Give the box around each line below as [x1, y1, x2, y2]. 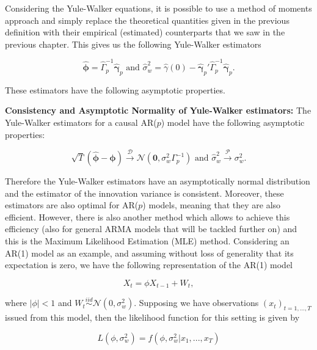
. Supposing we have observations [134, 296, 259, 309]
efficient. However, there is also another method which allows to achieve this [5, 210, 290, 223]
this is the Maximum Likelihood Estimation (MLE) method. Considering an [5, 235, 290, 247]
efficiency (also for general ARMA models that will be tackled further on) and [5, 222, 297, 235]
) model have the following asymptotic [161, 116, 305, 129]
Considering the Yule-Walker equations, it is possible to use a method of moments [5, 2, 312, 14]
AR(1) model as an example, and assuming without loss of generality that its [5, 246, 294, 259]
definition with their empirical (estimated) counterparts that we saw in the [5, 26, 285, 38]
